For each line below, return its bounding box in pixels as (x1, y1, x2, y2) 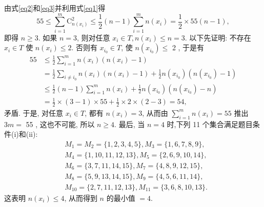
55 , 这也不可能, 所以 (26, 118, 95, 129)
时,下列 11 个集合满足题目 (167, 118, 253, 129)
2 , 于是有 (172, 42, 205, 53)
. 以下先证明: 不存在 (185, 32, 251, 43)
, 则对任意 (77, 32, 110, 43)
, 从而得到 (64, 193, 97, 203)
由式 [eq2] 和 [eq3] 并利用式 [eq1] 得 (4, 3, 106, 13)
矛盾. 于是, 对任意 (4, 107, 64, 118)
